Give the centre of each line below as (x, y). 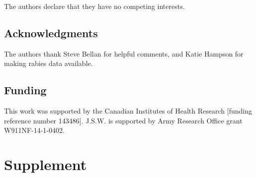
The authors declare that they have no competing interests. (94, 6)
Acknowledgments (51, 32)
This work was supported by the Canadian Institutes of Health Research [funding (128, 111)
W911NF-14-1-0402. (34, 130)
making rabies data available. (48, 63)
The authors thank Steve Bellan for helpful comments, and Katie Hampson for (124, 53)
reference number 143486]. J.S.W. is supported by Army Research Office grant (123, 120)
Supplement (45, 164)
